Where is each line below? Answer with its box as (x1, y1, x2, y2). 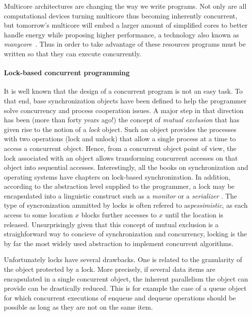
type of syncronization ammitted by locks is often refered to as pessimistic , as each (4, 200, 248, 210)
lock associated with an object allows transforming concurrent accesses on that (4, 152, 238, 163)
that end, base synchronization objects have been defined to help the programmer (4, 95, 247, 105)
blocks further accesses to (81, 210, 157, 220)
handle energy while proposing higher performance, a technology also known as (4, 29, 239, 39)
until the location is (165, 210, 223, 220)
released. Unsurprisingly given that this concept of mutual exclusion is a (4, 219, 218, 229)
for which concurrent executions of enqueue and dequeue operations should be (4, 292, 236, 302)
